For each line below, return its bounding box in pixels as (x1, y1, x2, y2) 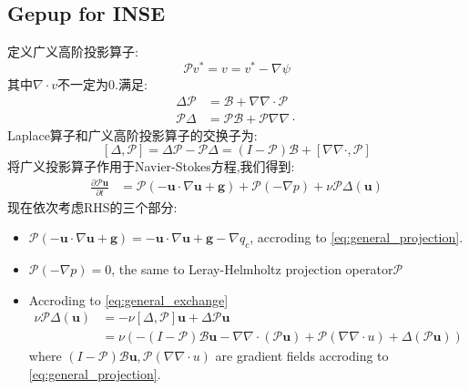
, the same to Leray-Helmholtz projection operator (111, 259, 393, 278)
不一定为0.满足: (57, 74, 148, 93)
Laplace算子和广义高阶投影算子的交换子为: (7, 125, 258, 144)
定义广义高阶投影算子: (7, 42, 138, 61)
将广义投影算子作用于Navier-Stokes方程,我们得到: (7, 157, 295, 176)
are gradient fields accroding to (215, 346, 389, 365)
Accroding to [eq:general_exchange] (28, 290, 229, 309)
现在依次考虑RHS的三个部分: (7, 197, 178, 216)
